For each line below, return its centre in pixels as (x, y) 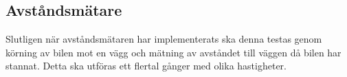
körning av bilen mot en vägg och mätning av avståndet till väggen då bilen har (173, 52)
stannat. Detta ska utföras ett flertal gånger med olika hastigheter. (146, 66)
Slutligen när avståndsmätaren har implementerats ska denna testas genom (164, 39)
